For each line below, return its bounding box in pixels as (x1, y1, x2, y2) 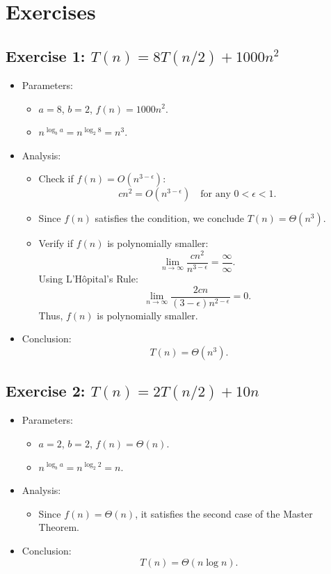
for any (200, 189, 231, 200)
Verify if (38, 236, 74, 250)
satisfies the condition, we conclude (95, 211, 245, 225)
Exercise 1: (6, 45, 86, 66)
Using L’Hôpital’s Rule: (38, 271, 138, 286)
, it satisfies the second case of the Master (135, 506, 313, 520)
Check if (38, 171, 74, 186)
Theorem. (38, 520, 79, 534)
